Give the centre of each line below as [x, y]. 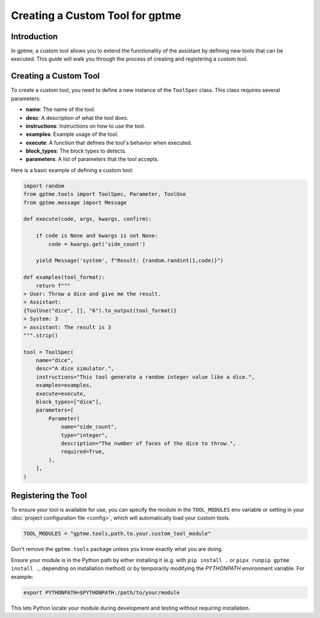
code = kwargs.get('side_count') [97, 244]
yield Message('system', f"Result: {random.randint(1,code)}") [130, 261]
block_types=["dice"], [69, 402]
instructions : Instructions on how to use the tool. [86, 126]
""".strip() [41, 335]
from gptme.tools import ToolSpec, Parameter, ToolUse [105, 194]
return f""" [53, 286]
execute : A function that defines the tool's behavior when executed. [109, 142]
